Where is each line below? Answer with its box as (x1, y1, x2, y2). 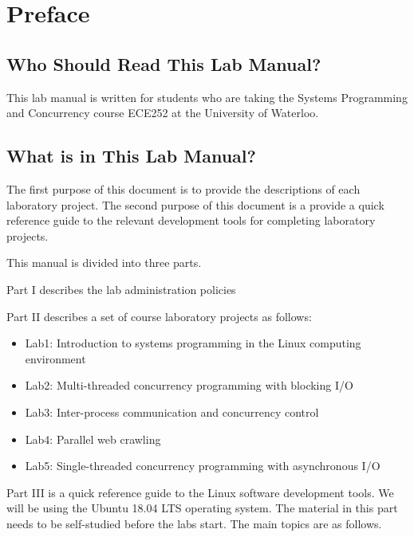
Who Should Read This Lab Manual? (6, 51, 321, 76)
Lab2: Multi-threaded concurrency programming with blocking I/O (25, 377, 353, 394)
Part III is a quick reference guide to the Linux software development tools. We (6, 484, 394, 500)
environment (25, 350, 86, 366)
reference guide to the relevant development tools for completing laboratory (6, 212, 376, 229)
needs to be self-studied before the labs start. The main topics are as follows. (6, 515, 382, 531)
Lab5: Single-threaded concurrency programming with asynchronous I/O (25, 457, 380, 474)
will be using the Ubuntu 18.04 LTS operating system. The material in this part (6, 500, 398, 516)
